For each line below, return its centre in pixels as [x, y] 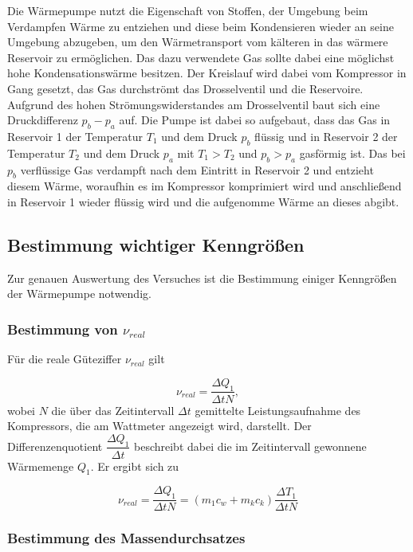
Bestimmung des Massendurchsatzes [126, 538]
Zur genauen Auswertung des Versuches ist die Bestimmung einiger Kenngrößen [202, 278]
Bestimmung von [63, 329]
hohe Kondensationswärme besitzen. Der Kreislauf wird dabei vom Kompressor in [207, 73]
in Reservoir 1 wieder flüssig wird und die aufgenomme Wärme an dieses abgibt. [203, 201]
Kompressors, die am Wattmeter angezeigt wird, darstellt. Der [159, 426]
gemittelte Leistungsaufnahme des [278, 410]
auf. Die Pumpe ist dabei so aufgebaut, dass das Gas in [255, 120]
